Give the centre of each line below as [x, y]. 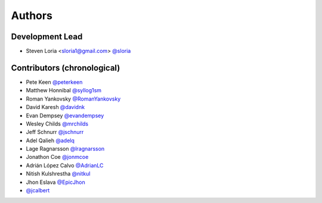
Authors [32, 15]
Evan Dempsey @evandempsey [65, 115]
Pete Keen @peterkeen [54, 82]
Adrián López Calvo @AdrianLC [65, 165]
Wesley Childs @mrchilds [57, 124]
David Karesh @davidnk [55, 107]
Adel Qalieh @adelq [50, 140]
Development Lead [47, 37]
